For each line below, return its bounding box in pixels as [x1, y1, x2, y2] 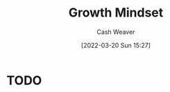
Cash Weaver [96, 28, 135, 36]
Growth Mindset [68, 5, 164, 21]
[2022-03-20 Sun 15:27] [81, 41, 151, 49]
